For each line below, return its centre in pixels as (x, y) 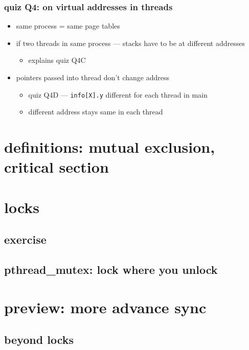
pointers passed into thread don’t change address (93, 77)
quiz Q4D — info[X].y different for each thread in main (118, 94)
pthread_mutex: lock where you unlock (111, 269)
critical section (56, 167)
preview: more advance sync (105, 307)
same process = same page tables (68, 26)
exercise (25, 239)
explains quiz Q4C (57, 60)
